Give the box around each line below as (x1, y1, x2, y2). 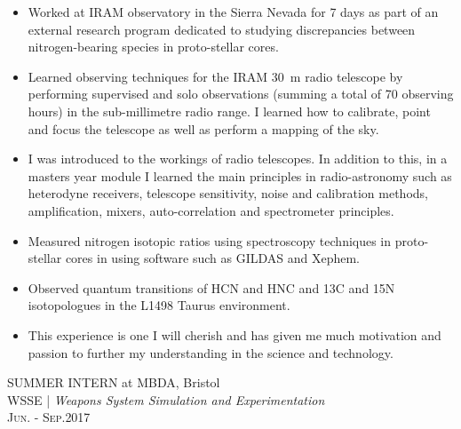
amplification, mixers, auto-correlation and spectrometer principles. (28, 201, 394, 219)
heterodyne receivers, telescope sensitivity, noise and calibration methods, (28, 184, 428, 203)
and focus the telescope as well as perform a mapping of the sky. (28, 119, 379, 138)
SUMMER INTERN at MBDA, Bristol (7, 373, 220, 392)
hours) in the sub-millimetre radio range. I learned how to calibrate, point (28, 101, 431, 120)
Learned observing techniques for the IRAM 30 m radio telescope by (28, 67, 403, 85)
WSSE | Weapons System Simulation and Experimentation (7, 390, 325, 409)
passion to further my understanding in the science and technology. (28, 343, 393, 361)
